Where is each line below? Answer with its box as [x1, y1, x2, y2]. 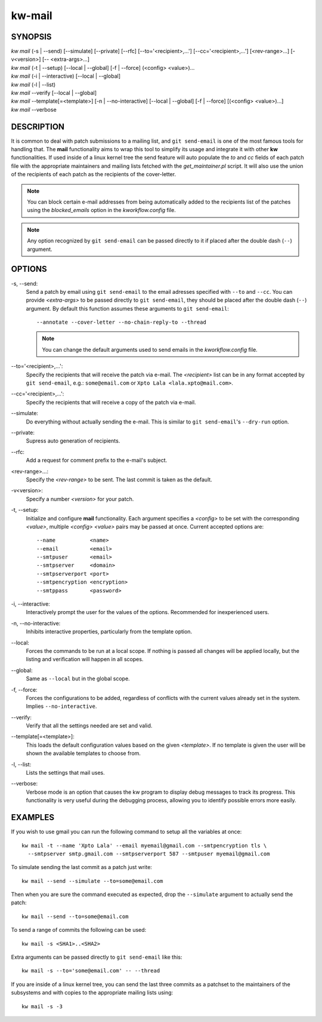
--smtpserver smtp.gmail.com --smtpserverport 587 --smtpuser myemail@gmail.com [27, 850, 270, 857]
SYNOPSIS [11, 32, 52, 42]
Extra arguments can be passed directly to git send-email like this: [11, 953, 182, 961]
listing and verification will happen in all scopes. [26, 656, 144, 663]
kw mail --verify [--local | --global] [11, 90, 97, 97]
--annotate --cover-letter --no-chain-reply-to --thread [36, 319, 207, 326]
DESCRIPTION [11, 121, 65, 131]
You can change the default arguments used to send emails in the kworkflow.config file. [42, 346, 258, 353]
